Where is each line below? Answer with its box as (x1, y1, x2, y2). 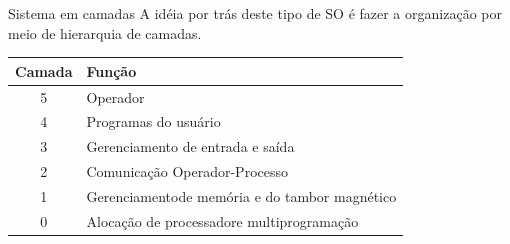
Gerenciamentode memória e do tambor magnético (86, 185, 397, 206)
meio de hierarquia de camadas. (8, 22, 202, 43)
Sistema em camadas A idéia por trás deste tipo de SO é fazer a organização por (8, 3, 502, 23)
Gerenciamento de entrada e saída (86, 136, 295, 157)
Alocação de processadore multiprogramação (86, 210, 359, 231)
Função (86, 60, 137, 81)
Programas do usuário (86, 111, 221, 132)
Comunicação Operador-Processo (86, 161, 288, 182)
